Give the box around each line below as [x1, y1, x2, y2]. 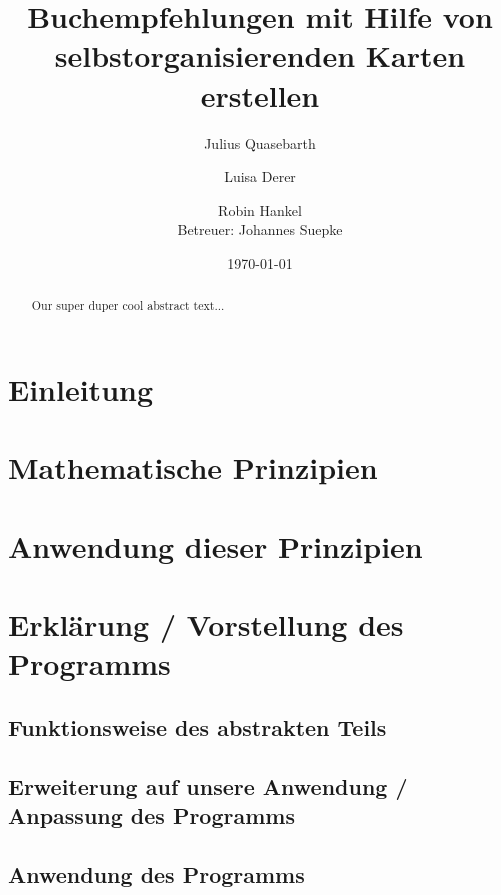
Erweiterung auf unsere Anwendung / [8, 770, 408, 801]
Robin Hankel [218, 199, 302, 220]
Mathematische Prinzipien [8, 447, 378, 488]
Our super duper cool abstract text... [31, 297, 225, 314]
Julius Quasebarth [204, 132, 316, 153]
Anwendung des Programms [8, 858, 305, 889]
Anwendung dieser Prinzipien [8, 525, 423, 566]
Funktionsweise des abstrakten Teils [8, 711, 387, 742]
